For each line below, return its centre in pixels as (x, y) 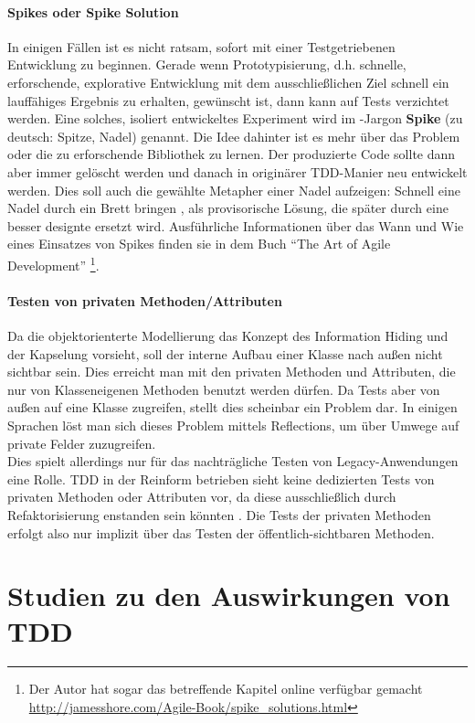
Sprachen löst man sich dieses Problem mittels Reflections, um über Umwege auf (233, 425)
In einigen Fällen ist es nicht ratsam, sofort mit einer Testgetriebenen (201, 46)
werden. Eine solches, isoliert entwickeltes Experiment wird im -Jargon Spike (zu (235, 118)
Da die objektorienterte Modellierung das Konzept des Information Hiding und (228, 335)
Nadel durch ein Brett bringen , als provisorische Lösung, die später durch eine (228, 208)
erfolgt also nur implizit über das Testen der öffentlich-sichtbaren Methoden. (221, 532)
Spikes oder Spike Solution (93, 11)
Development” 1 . (53, 263)
